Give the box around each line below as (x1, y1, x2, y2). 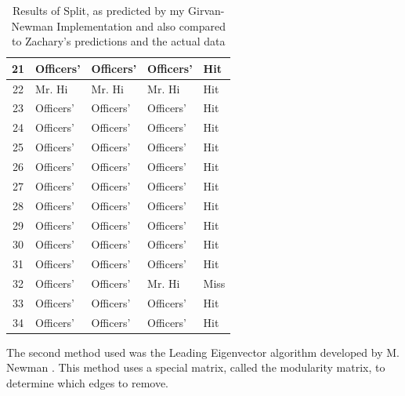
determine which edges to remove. (6, 375, 169, 391)
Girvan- (188, 2, 225, 18)
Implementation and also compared (56, 17, 226, 34)
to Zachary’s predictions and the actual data (11, 33, 226, 49)
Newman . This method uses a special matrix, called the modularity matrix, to (6, 359, 385, 376)
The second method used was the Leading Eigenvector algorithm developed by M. (6, 343, 400, 360)
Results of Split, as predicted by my (12, 2, 185, 18)
